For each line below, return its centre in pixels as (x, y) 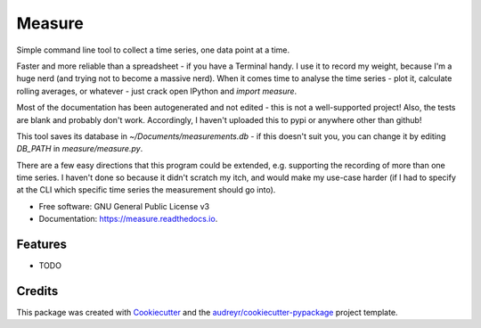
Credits (37, 291)
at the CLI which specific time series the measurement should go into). (146, 190)
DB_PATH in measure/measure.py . (80, 149)
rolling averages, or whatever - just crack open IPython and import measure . (157, 91)
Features (41, 245)
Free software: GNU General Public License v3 (124, 206)
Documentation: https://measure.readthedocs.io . (128, 219)
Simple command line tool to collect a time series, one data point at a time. (153, 50)
